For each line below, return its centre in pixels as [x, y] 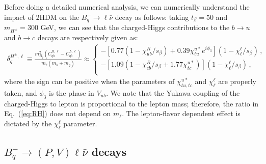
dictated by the [28, 123]
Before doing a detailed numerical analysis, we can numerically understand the [127, 7]
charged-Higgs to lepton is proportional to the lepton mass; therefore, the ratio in [131, 103]
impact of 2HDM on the [42, 17]
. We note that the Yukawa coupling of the [173, 92]
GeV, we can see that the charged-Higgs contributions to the [135, 27]
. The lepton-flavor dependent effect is [181, 113]
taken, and [21, 92]
